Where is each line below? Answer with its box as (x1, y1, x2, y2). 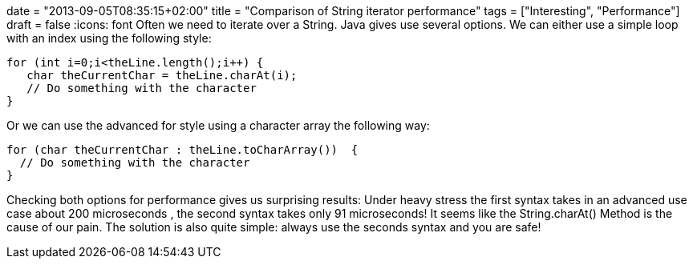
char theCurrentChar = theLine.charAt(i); (26, 69, 298, 82)
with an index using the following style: (6, 31, 212, 45)
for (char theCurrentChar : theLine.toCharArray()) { (6, 143, 359, 156)
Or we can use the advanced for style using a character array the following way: (6, 118, 430, 132)
